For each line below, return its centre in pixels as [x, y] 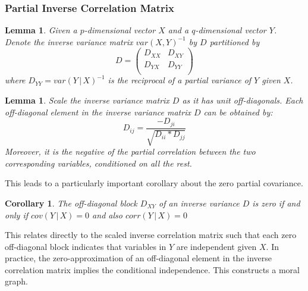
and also [107, 215]
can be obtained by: [238, 112]
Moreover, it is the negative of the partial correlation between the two [130, 151]
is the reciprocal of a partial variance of [180, 80]
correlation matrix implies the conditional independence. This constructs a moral [152, 269]
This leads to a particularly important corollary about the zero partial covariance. [154, 183]
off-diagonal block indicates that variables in [86, 246]
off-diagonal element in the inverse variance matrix [98, 112]
